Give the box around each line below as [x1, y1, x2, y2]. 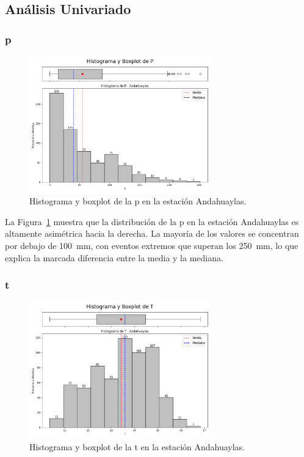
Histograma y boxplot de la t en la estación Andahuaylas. [29, 440, 245, 453]
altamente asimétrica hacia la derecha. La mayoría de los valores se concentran [5, 227, 299, 240]
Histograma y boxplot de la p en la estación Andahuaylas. [29, 195, 247, 207]
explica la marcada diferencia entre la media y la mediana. [5, 251, 223, 264]
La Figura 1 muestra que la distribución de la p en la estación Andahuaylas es [5, 215, 299, 228]
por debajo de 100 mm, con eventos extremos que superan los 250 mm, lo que [5, 239, 299, 251]
